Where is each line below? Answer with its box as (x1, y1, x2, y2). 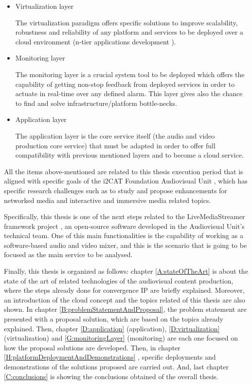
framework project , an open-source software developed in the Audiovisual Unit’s (4, 221, 245, 231)
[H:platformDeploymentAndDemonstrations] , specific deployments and (4, 352, 216, 362)
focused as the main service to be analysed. (4, 249, 133, 260)
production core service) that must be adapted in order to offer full (15, 140, 216, 150)
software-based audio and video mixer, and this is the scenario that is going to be (4, 240, 247, 250)
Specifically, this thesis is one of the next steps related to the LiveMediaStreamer (4, 211, 245, 222)
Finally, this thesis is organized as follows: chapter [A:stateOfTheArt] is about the (4, 266, 248, 276)
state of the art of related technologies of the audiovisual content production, (4, 275, 234, 285)
